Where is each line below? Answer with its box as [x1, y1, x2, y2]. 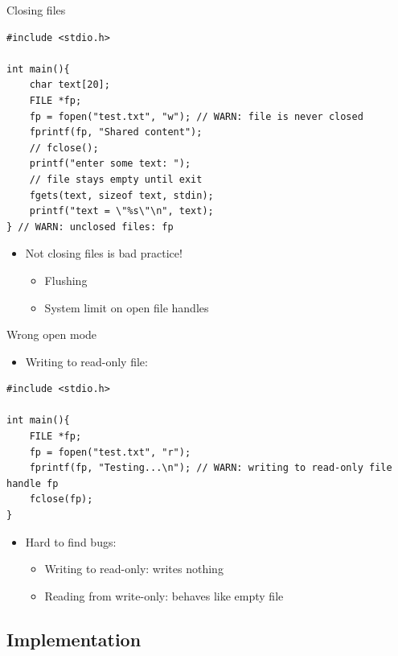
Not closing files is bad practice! [25, 245, 183, 262]
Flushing [44, 271, 88, 288]
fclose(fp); [29, 493, 93, 505]
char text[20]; [29, 79, 110, 91]
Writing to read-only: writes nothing [44, 560, 224, 577]
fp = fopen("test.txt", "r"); [29, 446, 191, 458]
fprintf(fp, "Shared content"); [29, 126, 203, 138]
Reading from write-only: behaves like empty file [44, 587, 284, 604]
